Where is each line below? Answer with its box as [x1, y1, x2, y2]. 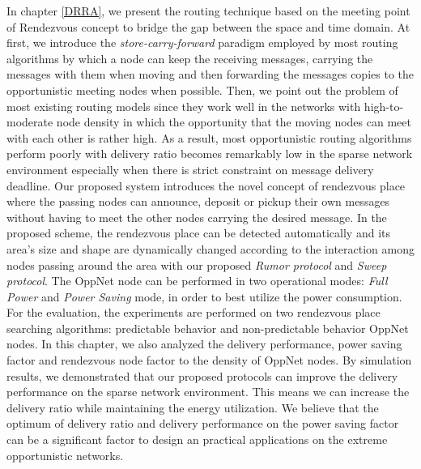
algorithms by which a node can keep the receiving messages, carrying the [6, 49, 373, 66]
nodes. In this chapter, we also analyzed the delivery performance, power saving [6, 335, 402, 352]
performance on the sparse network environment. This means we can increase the [6, 383, 410, 400]
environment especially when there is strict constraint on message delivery [6, 160, 374, 177]
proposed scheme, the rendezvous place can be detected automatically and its [6, 224, 391, 241]
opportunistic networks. [6, 446, 124, 463]
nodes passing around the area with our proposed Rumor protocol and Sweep [6, 256, 387, 273]
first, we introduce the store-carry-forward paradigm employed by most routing [6, 34, 398, 51]
